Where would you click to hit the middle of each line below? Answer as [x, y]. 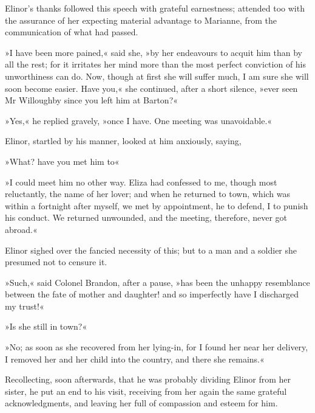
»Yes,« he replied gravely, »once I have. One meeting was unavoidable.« [139, 120]
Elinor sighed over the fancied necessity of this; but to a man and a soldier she [151, 250]
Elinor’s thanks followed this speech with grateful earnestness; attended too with [155, 8]
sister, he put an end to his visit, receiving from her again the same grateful [146, 391]
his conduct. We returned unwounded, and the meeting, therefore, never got [146, 217]
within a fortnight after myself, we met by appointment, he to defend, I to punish [157, 205]
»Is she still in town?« [46, 326]
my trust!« [25, 306]
